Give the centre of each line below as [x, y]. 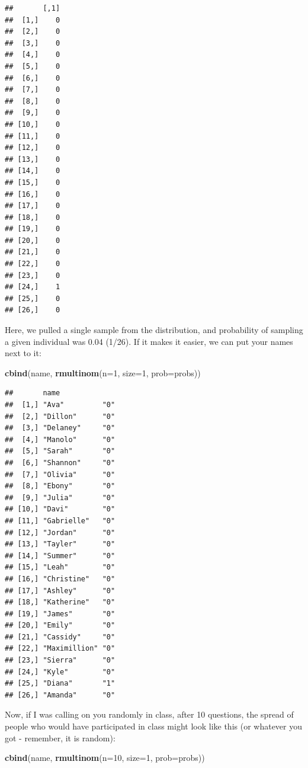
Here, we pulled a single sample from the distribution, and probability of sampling [154, 330]
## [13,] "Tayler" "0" [60, 544]
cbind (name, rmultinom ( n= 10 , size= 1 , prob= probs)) [105, 758]
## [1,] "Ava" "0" [60, 405]
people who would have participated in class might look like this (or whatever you [154, 726]
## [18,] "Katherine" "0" [60, 602]
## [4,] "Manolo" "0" [60, 439]
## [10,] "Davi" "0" [60, 509]
